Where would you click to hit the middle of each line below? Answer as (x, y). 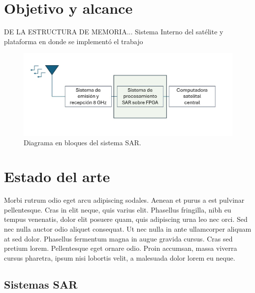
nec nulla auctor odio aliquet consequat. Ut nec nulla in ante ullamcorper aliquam (128, 228)
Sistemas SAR (41, 284)
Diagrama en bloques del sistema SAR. (82, 143)
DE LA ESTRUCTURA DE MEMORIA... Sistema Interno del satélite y (114, 32)
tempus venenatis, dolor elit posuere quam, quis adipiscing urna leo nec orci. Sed (126, 219)
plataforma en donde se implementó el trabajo (74, 41)
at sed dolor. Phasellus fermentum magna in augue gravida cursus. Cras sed (118, 238)
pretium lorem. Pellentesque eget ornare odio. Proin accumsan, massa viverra (121, 248)
